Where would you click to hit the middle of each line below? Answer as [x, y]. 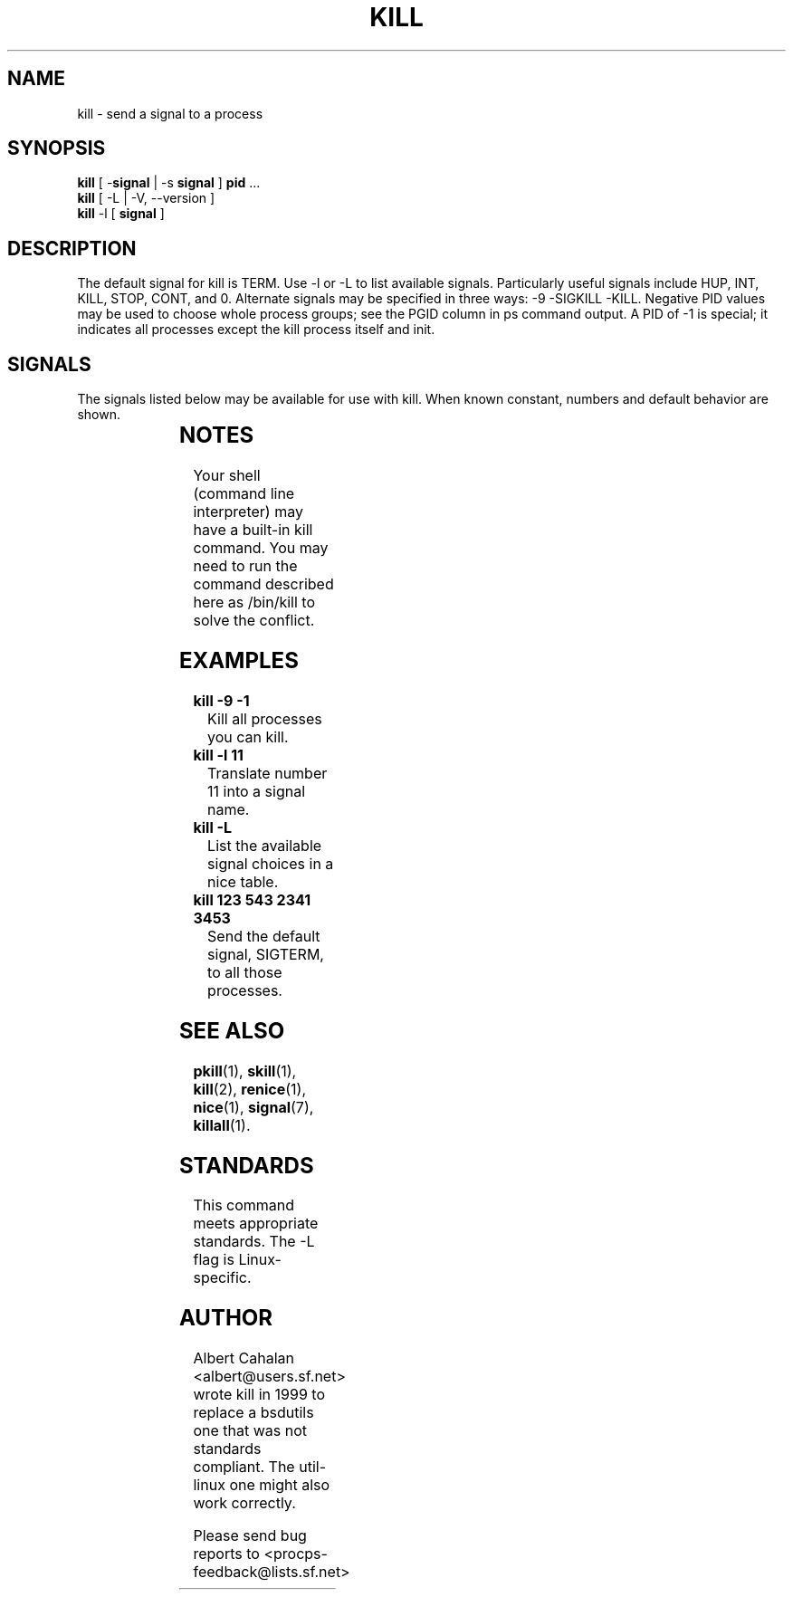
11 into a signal [257, 791]
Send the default [264, 936]
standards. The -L [254, 1242]
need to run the [245, 566]
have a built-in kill [253, 530]
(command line [244, 494]
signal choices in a [271, 863]
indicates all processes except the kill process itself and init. [256, 330]
